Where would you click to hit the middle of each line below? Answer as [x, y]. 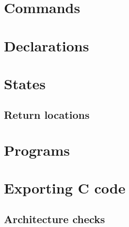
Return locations [47, 114]
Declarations [47, 45]
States [25, 83]
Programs [37, 150]
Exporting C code [65, 188]
